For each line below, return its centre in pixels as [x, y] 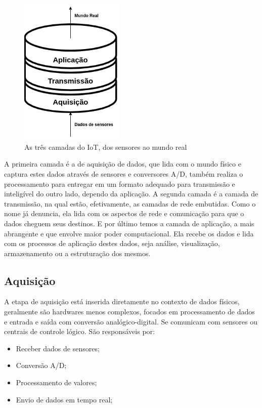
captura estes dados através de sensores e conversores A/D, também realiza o [124, 173]
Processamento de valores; [56, 382]
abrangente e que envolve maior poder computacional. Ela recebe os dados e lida [129, 233]
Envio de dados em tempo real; [64, 399]
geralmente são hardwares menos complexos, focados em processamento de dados [129, 312]
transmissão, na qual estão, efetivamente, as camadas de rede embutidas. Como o [130, 203]
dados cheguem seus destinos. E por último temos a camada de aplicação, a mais [129, 223]
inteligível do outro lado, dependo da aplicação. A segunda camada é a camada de [131, 194]
